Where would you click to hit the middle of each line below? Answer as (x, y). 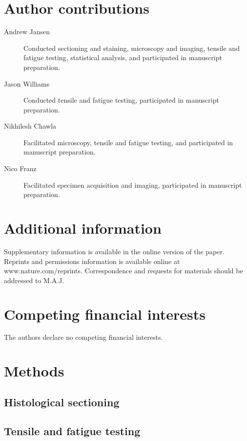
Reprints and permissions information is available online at (92, 261)
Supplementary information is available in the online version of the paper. (114, 251)
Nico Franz (20, 168)
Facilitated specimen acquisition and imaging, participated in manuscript (133, 185)
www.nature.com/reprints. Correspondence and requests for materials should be (123, 271)
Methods (34, 371)
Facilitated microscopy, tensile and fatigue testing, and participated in (128, 142)
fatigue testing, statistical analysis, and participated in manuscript (123, 57)
